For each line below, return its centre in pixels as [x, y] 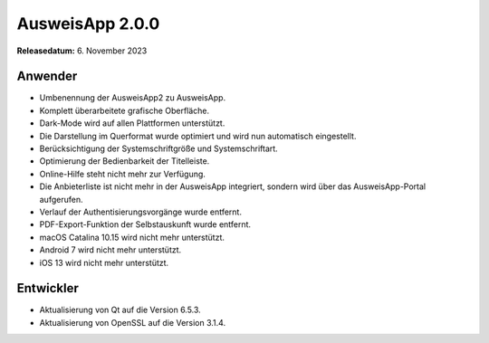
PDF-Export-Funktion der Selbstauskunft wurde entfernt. [145, 224]
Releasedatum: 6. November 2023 [82, 51]
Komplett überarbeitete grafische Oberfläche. [125, 110]
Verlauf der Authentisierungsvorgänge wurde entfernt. [140, 212]
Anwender [47, 76]
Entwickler [48, 288]
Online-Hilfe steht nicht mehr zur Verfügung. [122, 174]
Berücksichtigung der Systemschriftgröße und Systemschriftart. [158, 148]
